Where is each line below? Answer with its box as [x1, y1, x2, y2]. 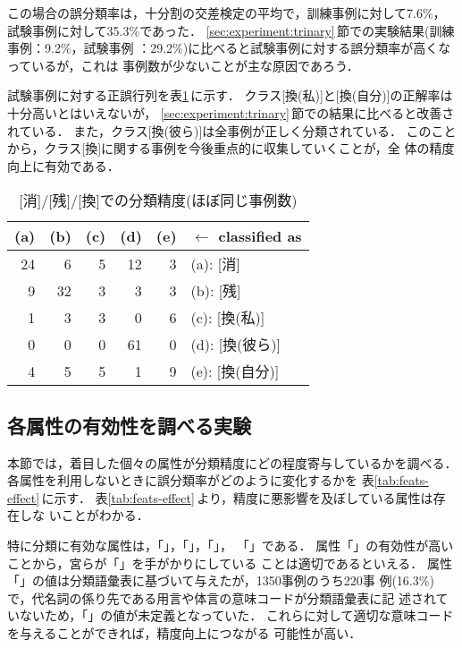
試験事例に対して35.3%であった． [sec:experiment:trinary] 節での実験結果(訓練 [7, 21, 455, 39]
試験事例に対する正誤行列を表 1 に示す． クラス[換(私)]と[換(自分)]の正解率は [7, 86, 453, 105]
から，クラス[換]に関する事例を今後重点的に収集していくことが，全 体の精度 [7, 139, 455, 158]
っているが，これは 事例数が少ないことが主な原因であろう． [7, 55, 359, 74]
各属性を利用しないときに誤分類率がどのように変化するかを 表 [7, 471, 374, 490]
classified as [218, 226, 302, 247]
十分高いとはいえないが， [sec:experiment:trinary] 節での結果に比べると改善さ [7, 103, 455, 122]
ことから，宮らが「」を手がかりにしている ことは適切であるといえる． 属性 [7, 553, 452, 572]
